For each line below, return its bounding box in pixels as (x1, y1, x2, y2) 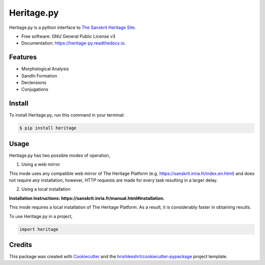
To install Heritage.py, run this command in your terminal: (9, 112, 125, 118)
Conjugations (21, 86, 49, 93)
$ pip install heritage (19, 125, 77, 131)
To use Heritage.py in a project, (9, 213, 73, 219)
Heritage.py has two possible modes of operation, (9, 152, 110, 158)
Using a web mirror (21, 162, 60, 168)
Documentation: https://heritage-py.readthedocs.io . (21, 40, 126, 46)
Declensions (21, 80, 47, 86)
